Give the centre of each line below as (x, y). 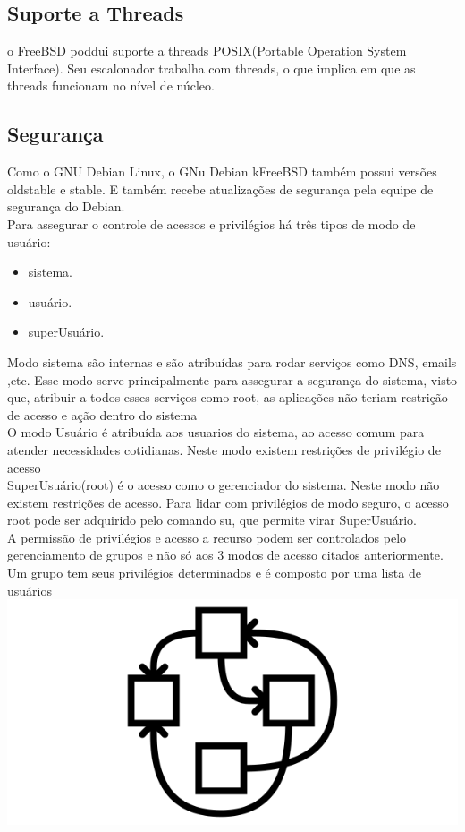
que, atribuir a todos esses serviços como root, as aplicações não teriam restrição (228, 397)
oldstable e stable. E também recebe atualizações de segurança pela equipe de (220, 189)
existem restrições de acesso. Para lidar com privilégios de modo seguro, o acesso (228, 502)
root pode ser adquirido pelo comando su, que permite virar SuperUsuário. (212, 520)
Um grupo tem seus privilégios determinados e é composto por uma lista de (214, 573)
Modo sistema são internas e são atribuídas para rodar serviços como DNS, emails (232, 361)
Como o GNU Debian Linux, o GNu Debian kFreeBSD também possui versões (222, 172)
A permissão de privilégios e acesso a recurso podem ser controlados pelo (207, 537)
